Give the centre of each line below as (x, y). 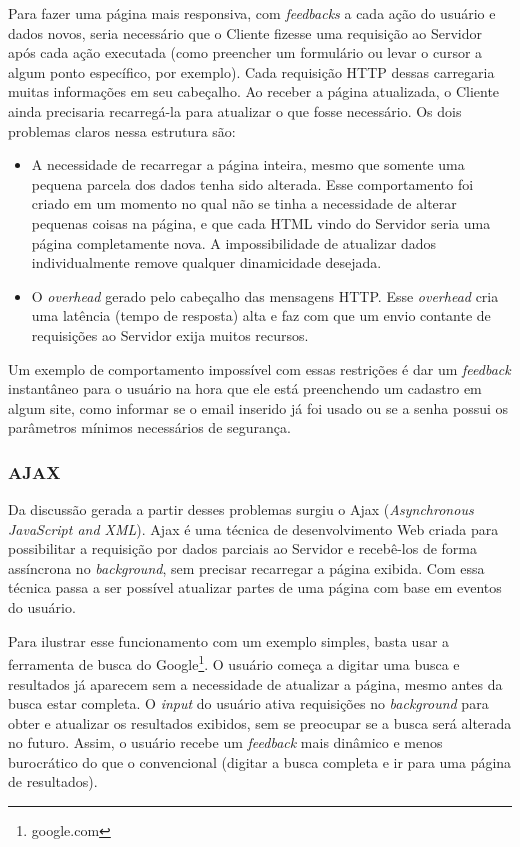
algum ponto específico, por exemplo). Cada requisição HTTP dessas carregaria (251, 71)
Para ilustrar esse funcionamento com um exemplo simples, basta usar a (229, 640)
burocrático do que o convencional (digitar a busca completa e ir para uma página (260, 761)
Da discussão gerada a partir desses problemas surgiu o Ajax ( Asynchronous (241, 509)
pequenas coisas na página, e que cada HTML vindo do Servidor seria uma (261, 222)
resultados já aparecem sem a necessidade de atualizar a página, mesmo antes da (255, 683)
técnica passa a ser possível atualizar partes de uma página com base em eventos (255, 587)
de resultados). (53, 781)
